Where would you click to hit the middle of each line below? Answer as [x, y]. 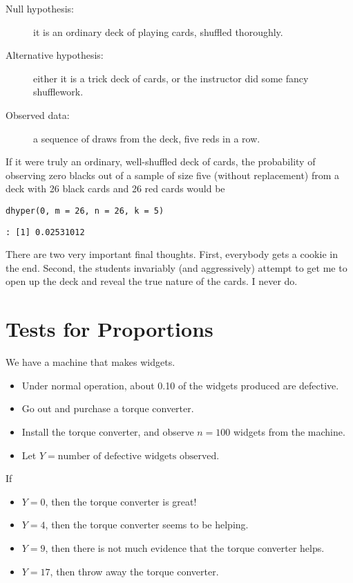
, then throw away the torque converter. [134, 571]
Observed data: [38, 114]
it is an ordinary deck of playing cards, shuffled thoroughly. [158, 31]
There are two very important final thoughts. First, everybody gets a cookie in [172, 254]
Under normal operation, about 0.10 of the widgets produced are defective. [180, 385]
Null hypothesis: [40, 8]
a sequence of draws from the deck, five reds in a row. [147, 138]
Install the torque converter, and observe [108, 431]
